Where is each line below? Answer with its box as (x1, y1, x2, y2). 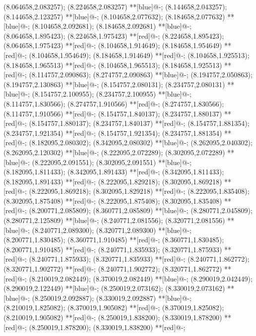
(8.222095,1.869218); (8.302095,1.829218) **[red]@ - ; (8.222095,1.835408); (29, 186, 250, 196)
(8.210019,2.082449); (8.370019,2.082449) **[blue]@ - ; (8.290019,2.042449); (29, 273, 253, 283)
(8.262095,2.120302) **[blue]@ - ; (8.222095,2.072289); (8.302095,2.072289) (3, 147, 225, 157)
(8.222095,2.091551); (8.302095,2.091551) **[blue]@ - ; (32, 157, 192, 167)
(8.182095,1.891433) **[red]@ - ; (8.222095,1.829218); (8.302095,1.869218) (3, 176, 222, 186)
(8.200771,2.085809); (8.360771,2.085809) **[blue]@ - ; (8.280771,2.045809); (29, 205, 253, 216)
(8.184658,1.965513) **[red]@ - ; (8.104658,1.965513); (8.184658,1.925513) (3, 59, 222, 70)
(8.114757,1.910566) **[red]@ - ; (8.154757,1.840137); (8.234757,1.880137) (3, 108, 222, 118)
